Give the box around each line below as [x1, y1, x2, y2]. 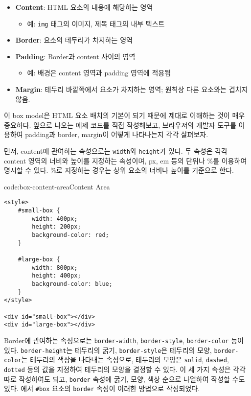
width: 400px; [32, 215, 78, 222]
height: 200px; [32, 223, 81, 231]
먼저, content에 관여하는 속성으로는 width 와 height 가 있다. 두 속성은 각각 [4, 146, 228, 156]
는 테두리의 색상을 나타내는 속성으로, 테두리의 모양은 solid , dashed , [21, 354, 229, 365]
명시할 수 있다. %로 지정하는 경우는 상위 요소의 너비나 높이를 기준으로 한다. [4, 165, 234, 175]
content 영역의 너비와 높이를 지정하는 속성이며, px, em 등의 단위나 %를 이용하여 [4, 155, 247, 165]
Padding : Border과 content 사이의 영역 [15, 51, 136, 61]
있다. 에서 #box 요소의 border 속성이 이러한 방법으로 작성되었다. [4, 383, 200, 394]
